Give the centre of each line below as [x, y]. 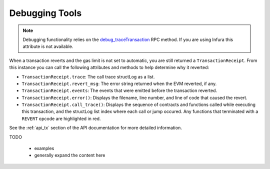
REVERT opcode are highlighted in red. [61, 118]
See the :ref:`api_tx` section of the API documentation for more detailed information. [95, 128]
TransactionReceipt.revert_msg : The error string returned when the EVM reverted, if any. [119, 83]
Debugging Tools [45, 13]
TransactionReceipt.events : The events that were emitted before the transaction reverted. [119, 90]
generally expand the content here [70, 155]
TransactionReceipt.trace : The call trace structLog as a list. [88, 76]
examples [44, 148]
